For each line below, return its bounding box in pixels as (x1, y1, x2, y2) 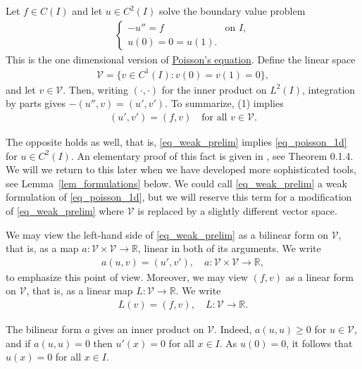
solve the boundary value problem (158, 4, 306, 18)
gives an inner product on (93, 321, 204, 336)
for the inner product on (161, 82, 267, 96)
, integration (302, 82, 356, 96)
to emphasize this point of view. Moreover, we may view (6, 269, 248, 284)
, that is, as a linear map (26, 283, 133, 298)
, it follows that (286, 335, 353, 350)
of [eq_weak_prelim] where (6, 203, 125, 218)
